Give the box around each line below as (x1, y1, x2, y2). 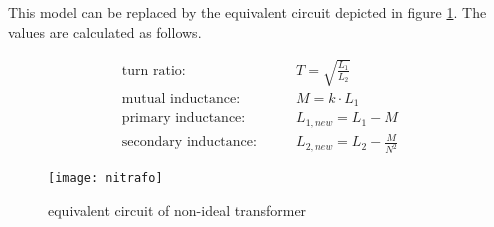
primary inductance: (121, 111, 246, 126)
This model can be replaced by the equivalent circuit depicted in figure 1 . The (8, 2, 487, 22)
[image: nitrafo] (48, 171, 163, 186)
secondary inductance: (121, 135, 257, 150)
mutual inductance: (121, 91, 241, 106)
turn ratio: (121, 63, 186, 78)
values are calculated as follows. (8, 21, 202, 42)
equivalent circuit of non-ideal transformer (48, 199, 307, 220)
